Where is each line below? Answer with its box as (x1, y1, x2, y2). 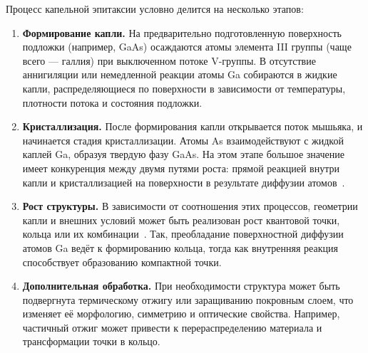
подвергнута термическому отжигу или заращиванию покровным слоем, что (22, 292, 354, 307)
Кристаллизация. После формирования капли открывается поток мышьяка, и (22, 119, 363, 134)
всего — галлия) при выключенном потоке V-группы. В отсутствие (22, 53, 316, 68)
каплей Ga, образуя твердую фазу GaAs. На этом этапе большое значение (22, 147, 344, 162)
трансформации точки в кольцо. (22, 334, 160, 349)
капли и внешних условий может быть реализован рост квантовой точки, (22, 212, 340, 227)
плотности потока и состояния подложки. (22, 95, 203, 110)
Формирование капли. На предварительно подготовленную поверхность (22, 25, 342, 40)
